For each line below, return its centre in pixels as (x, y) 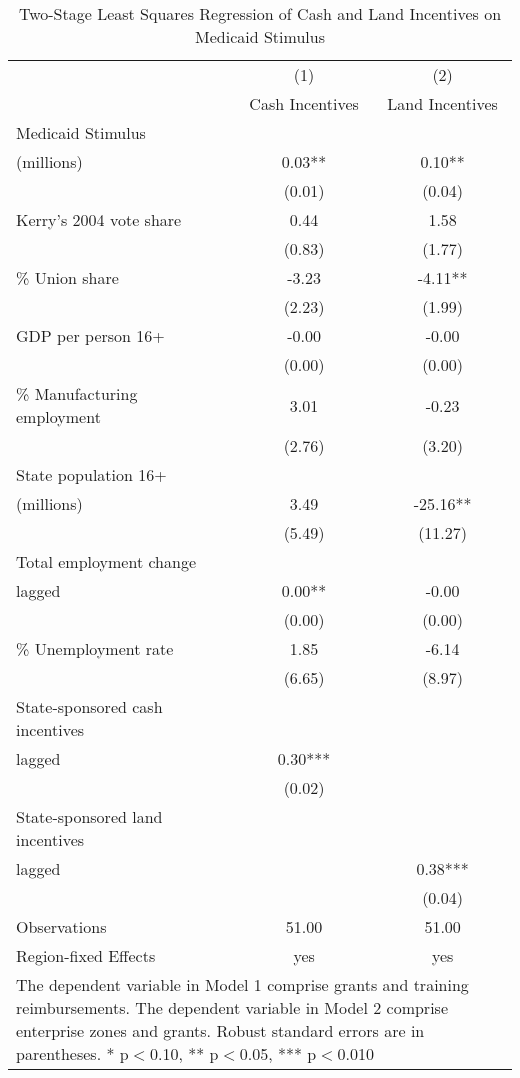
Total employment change (106, 561)
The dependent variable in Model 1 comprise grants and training (242, 984)
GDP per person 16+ (90, 335)
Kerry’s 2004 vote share (99, 219)
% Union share (67, 277)
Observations (61, 926)
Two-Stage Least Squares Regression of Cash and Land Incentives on (260, 13)
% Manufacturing (77, 393)
